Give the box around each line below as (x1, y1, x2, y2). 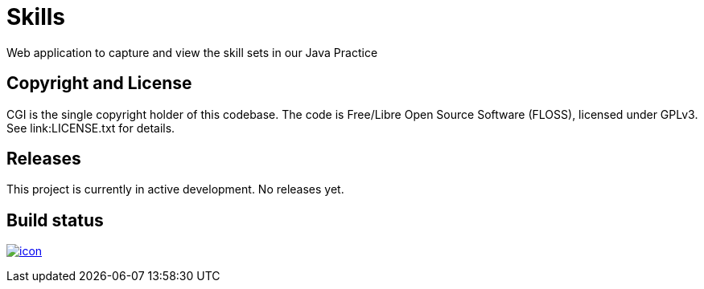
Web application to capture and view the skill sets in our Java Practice (6, 45, 378, 59)
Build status (6, 210, 104, 230)
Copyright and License (6, 73, 192, 94)
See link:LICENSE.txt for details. (6, 120, 175, 135)
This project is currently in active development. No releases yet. (6, 182, 344, 197)
